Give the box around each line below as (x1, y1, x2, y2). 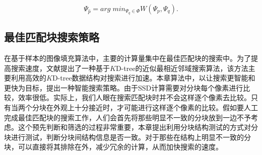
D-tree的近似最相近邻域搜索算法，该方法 (115, 62, 248, 73)
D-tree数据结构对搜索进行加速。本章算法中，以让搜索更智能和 (52, 72, 255, 83)
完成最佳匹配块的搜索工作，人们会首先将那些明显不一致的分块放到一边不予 (4, 112, 251, 122)
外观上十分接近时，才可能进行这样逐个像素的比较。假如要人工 (53, 102, 258, 113)
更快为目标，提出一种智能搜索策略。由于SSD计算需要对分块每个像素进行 (4, 82, 243, 93)
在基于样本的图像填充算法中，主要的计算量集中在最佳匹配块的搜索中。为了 (4, 53, 251, 63)
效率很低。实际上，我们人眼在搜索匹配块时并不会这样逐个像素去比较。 (18, 92, 251, 103)
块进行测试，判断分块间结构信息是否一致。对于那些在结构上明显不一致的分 (4, 131, 251, 142)
